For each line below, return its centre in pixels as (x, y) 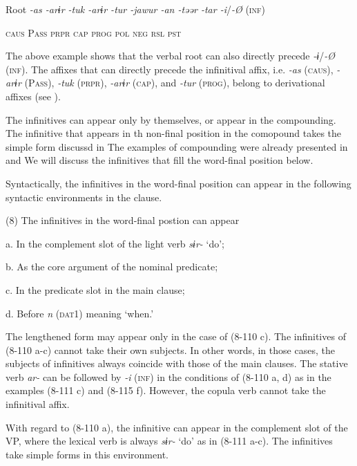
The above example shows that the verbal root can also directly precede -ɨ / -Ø (170, 56)
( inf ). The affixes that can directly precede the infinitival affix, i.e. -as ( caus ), (170, 69)
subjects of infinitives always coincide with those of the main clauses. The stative (177, 363)
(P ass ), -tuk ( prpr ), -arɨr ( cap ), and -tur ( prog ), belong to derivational (175, 83)
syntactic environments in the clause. (84, 197)
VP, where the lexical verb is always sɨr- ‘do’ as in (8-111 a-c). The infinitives (169, 441)
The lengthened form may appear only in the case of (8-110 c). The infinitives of (176, 336)
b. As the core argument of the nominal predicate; (112, 267)
